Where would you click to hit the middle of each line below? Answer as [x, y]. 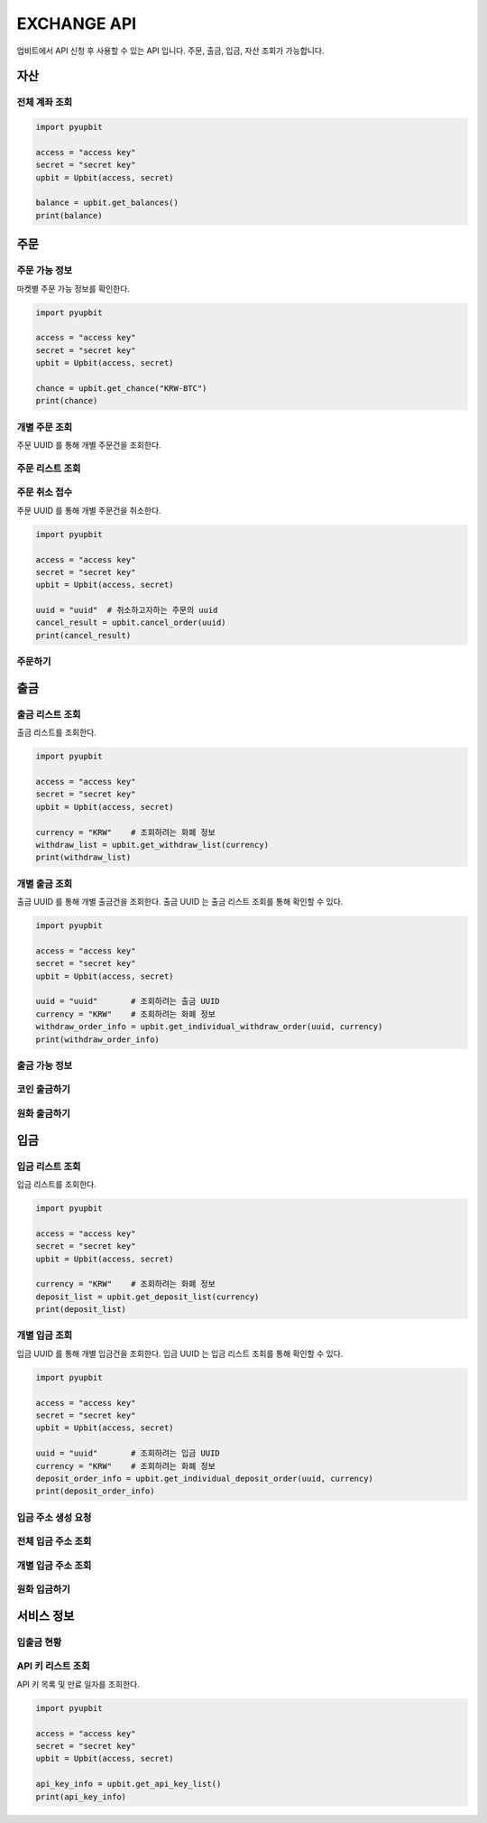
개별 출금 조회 [45, 883]
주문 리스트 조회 [49, 468]
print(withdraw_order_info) [97, 1039]
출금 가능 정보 [45, 1065]
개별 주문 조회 [45, 427]
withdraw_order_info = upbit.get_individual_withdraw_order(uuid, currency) [209, 1027]
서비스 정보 [46, 1616]
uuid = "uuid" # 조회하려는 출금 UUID [128, 1001]
